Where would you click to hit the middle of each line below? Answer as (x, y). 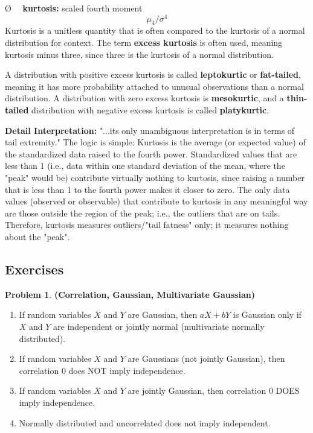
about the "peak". (37, 236)
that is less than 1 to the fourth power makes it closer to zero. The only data (147, 189)
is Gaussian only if (267, 314)
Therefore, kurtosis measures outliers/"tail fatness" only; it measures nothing (147, 225)
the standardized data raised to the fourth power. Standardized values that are (151, 153)
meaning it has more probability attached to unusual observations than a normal (154, 86)
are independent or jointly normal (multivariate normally (159, 326)
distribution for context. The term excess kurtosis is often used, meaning (144, 43)
